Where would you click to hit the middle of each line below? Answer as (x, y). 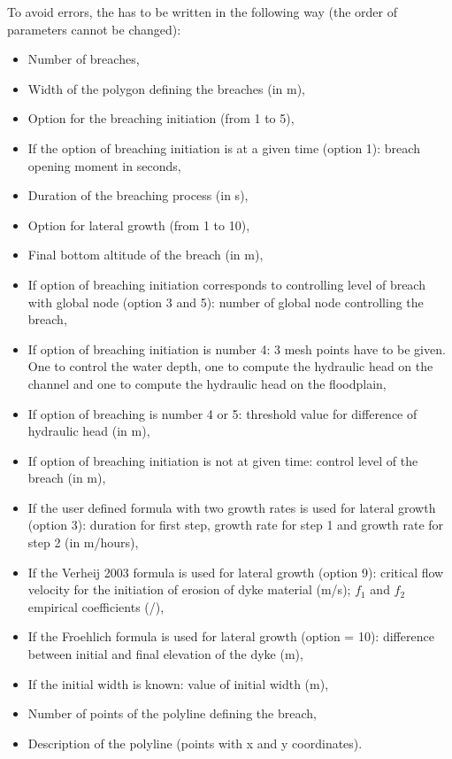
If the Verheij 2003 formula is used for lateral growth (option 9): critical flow (236, 572)
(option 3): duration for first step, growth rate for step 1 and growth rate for (236, 525)
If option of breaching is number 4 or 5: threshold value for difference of (222, 413)
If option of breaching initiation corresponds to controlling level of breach (226, 284)
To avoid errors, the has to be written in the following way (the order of (202, 12)
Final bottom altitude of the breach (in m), (146, 255)
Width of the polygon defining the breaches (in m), (167, 88)
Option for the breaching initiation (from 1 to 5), (161, 118)
